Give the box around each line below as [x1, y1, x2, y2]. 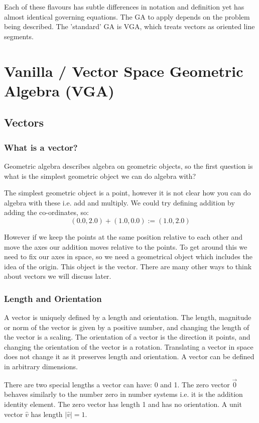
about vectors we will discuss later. [4, 271, 111, 281]
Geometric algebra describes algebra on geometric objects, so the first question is [4, 160, 253, 171]
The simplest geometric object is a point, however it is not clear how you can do [4, 187, 251, 198]
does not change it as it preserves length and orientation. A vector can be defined [4, 351, 254, 362]
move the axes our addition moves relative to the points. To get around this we [4, 241, 247, 252]
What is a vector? [4, 141, 78, 153]
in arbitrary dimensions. [4, 361, 78, 372]
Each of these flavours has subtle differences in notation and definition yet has [4, 2, 244, 12]
